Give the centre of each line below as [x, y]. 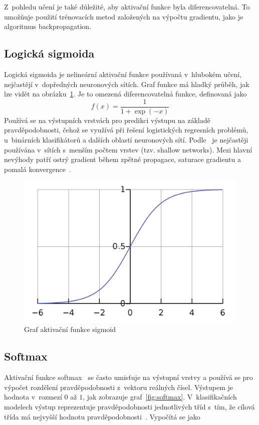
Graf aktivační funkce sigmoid [70, 329]
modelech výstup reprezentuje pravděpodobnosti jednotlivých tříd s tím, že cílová [129, 406]
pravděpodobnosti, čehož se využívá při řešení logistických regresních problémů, [126, 130]
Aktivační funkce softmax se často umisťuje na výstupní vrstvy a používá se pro [128, 377]
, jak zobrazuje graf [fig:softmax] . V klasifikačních [160, 397]
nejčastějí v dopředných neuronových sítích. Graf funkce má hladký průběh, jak [127, 84]
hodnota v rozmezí [33, 397]
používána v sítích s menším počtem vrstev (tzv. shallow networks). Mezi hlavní [128, 149]
